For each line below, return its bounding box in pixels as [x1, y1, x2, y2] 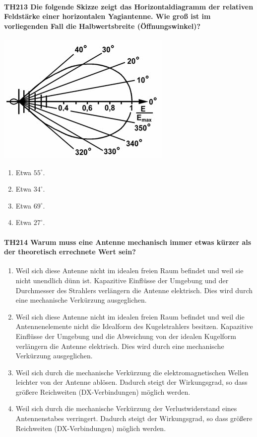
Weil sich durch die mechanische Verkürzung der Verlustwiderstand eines [15, 403, 237, 414]
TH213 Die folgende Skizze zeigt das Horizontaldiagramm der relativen [4, 1, 254, 11]
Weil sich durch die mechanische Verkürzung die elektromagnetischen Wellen [15, 367, 249, 377]
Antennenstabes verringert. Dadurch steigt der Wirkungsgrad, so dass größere [15, 413, 253, 424]
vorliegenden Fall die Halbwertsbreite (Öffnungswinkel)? [4, 20, 201, 31]
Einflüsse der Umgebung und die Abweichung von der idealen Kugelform [15, 330, 237, 341]
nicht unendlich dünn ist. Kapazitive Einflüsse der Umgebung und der [15, 275, 229, 285]
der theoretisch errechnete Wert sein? [4, 246, 136, 257]
